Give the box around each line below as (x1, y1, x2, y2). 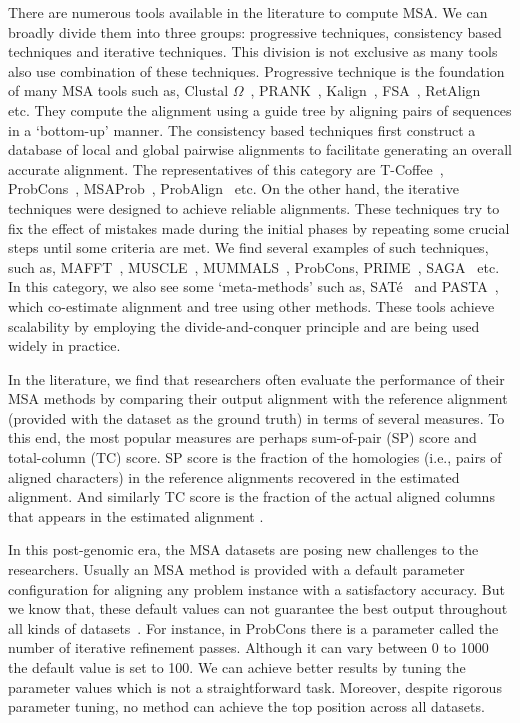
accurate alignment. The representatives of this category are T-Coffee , (8, 158, 444, 179)
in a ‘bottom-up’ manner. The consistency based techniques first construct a (8, 119, 476, 140)
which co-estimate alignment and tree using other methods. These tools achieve (8, 295, 495, 316)
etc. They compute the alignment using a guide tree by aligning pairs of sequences (8, 99, 512, 120)
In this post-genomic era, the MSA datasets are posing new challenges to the (8, 539, 479, 560)
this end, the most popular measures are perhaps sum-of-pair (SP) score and (8, 427, 477, 448)
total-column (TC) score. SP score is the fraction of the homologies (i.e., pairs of (8, 447, 502, 468)
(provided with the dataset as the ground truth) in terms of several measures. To (8, 407, 505, 428)
